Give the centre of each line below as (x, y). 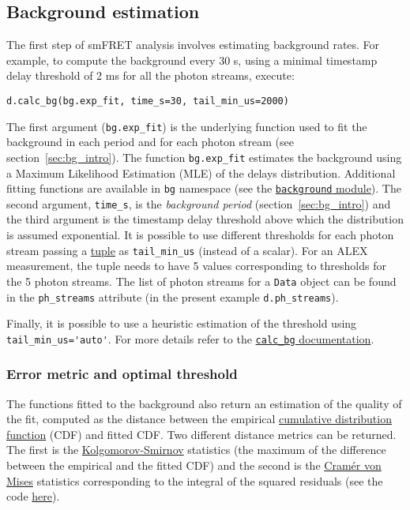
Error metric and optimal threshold (122, 374)
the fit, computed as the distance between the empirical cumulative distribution (199, 419)
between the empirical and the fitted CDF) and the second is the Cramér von (194, 465)
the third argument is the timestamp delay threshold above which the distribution (205, 219)
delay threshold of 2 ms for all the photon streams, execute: (150, 75)
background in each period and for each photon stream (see (150, 142)
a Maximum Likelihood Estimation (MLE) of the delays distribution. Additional (201, 172)
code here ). (33, 496)
